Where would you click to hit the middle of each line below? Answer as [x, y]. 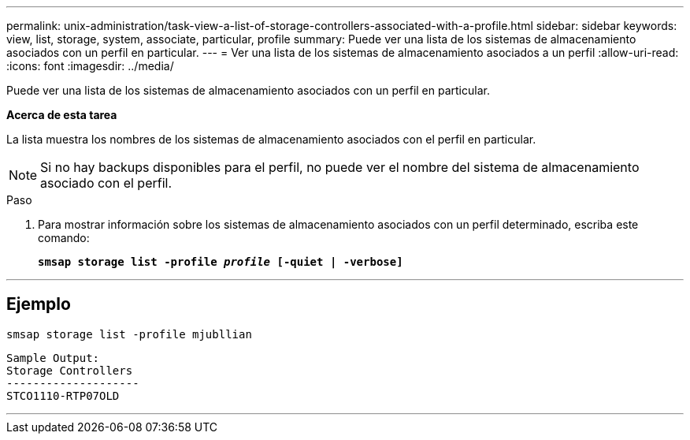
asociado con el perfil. [106, 183]
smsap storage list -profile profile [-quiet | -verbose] [221, 262]
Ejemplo [39, 304]
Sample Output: [53, 358]
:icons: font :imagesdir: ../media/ [90, 66]
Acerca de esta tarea [62, 115]
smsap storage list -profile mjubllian [129, 334]
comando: [64, 238]
